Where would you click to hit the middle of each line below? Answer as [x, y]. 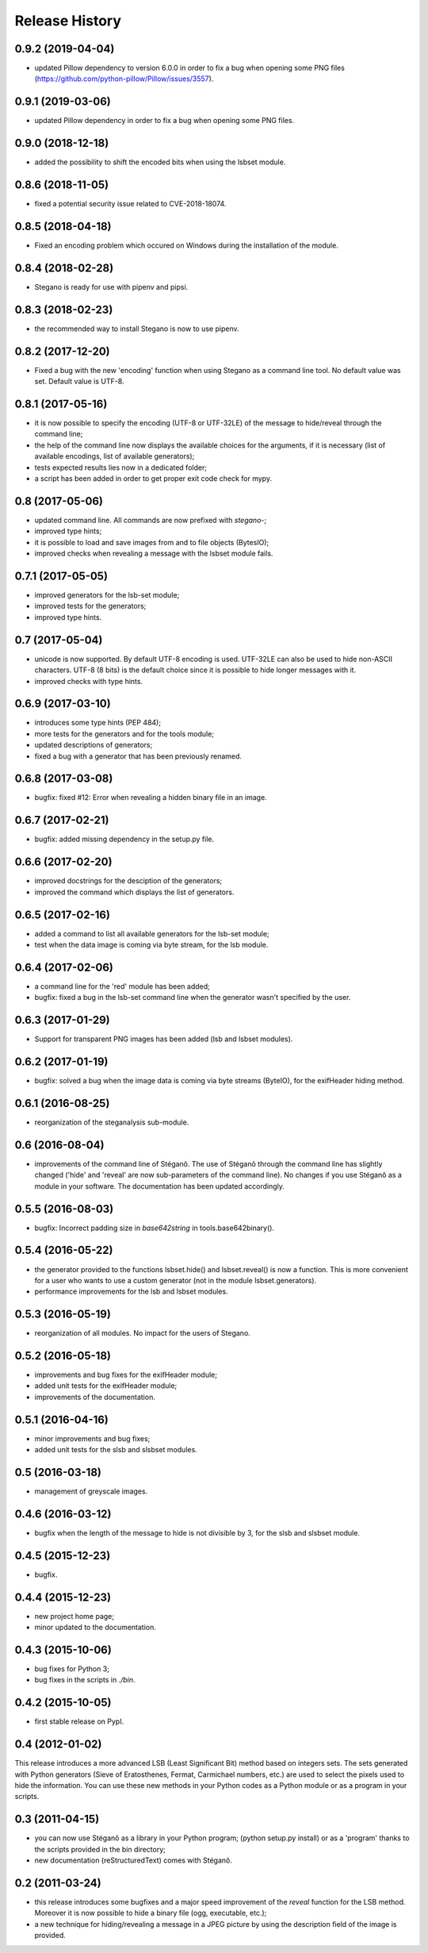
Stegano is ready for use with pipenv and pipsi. [111, 286]
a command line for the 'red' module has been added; [122, 986]
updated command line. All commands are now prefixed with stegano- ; [151, 520]
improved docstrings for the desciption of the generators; [128, 881]
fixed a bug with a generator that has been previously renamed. [138, 756]
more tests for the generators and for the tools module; [124, 733]
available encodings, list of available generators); [115, 456]
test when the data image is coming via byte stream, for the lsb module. [151, 944]
